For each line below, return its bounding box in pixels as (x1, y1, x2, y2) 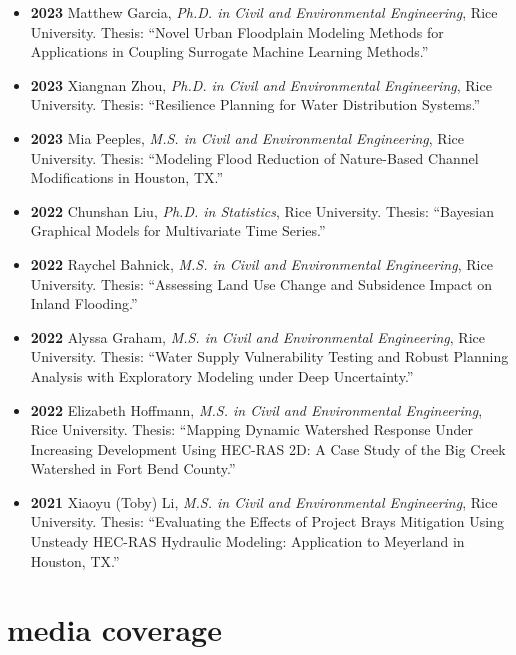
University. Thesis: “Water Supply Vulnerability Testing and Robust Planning (30, 346, 509, 367)
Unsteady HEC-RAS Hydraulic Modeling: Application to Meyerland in (30, 531, 465, 552)
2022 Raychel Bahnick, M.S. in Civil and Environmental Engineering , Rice (30, 253, 493, 274)
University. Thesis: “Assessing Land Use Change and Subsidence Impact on (30, 273, 493, 294)
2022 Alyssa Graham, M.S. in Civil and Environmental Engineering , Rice (30, 326, 485, 347)
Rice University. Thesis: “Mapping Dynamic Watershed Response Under (30, 419, 473, 440)
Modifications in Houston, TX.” (30, 167, 224, 188)
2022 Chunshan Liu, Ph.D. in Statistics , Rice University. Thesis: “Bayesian (30, 200, 495, 221)
